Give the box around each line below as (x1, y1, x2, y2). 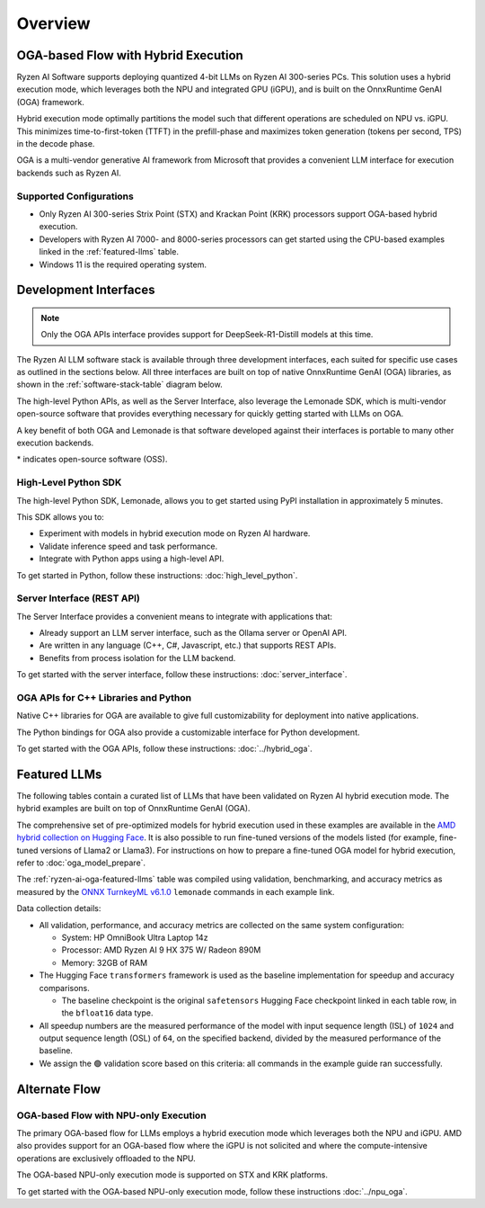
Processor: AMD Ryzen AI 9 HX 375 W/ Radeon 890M (61, 944, 261, 955)
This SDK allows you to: (16, 511, 105, 522)
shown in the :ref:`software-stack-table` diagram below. (16, 379, 224, 390)
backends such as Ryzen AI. (16, 167, 121, 178)
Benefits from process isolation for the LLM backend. (39, 652, 236, 663)
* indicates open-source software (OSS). (16, 454, 168, 465)
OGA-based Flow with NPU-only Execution (16, 1109, 207, 1122)
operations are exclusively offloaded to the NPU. (16, 1152, 197, 1164)
